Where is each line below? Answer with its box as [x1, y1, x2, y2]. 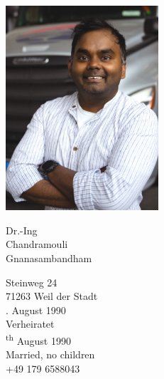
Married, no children [6, 347, 95, 362]
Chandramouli [6, 237, 68, 251]
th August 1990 [6, 331, 71, 348]
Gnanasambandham [6, 251, 92, 265]
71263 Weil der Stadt [6, 289, 98, 303]
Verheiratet [6, 316, 55, 331]
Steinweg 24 [6, 274, 58, 289]
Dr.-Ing [6, 222, 38, 237]
